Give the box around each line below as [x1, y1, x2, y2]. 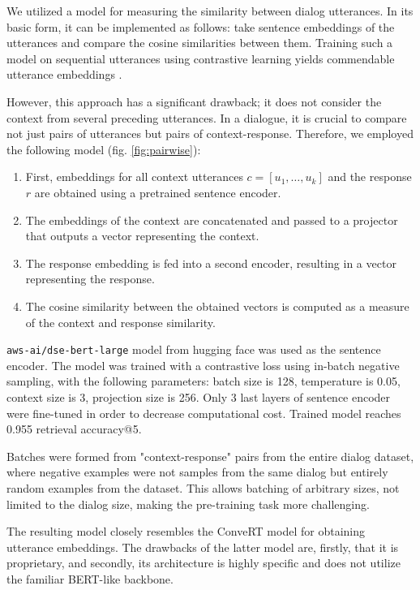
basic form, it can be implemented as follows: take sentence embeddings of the [6, 18, 395, 35]
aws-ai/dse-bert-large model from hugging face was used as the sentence [6, 341, 381, 358]
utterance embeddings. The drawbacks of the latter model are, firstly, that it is [6, 538, 399, 555]
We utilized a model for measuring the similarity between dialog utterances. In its [6, 2, 414, 19]
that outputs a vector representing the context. [25, 227, 259, 244]
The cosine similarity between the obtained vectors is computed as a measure [25, 297, 409, 314]
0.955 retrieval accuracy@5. [6, 420, 142, 437]
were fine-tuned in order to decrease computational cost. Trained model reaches [6, 404, 401, 421]
